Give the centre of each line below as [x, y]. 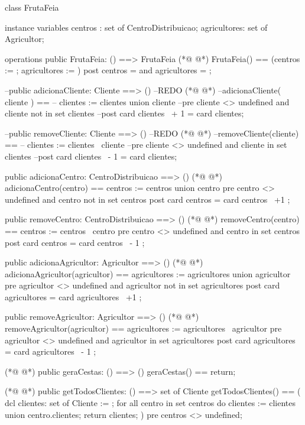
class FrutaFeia [32, 7]
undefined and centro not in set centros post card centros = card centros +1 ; [147, 199]
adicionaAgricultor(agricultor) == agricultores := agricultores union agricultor [148, 273]
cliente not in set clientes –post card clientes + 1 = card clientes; [124, 113]
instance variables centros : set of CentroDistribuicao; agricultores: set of [136, 27]
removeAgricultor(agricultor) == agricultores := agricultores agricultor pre [143, 328]
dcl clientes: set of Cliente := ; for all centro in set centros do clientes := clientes [150, 403]
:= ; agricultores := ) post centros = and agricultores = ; [108, 70]
